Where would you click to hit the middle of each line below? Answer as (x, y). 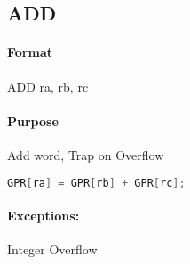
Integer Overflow (52, 249)
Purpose (33, 120)
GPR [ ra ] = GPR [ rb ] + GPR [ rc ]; (96, 183)
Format (30, 52)
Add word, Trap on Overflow (86, 154)
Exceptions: (44, 216)
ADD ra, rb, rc (48, 86)
